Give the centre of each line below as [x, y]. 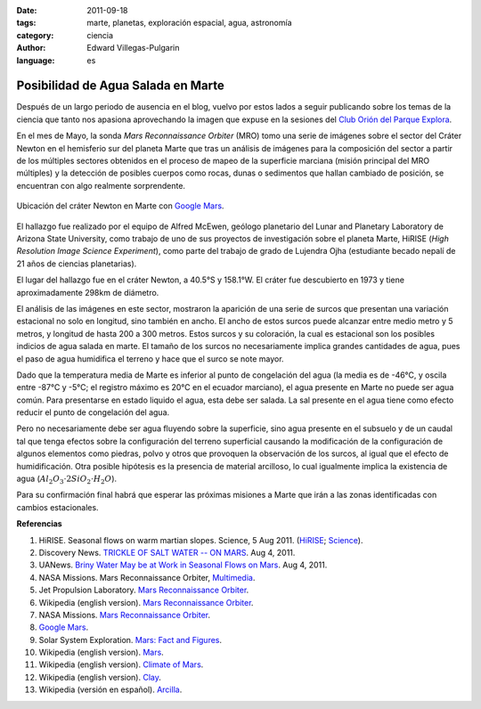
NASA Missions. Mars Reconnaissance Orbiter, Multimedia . [147, 577]
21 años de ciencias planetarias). [77, 264]
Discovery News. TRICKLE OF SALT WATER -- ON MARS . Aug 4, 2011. [167, 552]
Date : [27, 10]
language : [36, 60]
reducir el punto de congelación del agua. [93, 412]
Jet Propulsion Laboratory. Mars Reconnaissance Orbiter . [144, 590]
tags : [26, 23]
